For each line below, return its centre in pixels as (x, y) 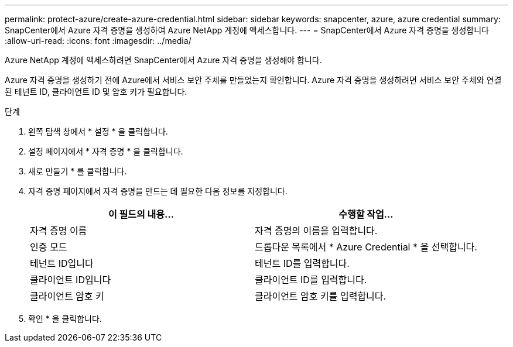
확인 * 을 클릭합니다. (65, 319)
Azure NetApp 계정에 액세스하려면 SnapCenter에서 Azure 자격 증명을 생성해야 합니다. (163, 60)
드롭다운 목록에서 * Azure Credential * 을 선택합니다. (366, 247)
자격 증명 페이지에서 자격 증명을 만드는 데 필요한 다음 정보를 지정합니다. (158, 191)
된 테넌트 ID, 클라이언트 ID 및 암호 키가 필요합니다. (96, 92)
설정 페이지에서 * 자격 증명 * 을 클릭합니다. (106, 151)
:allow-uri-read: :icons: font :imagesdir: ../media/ (98, 41)
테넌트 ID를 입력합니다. (302, 263)
